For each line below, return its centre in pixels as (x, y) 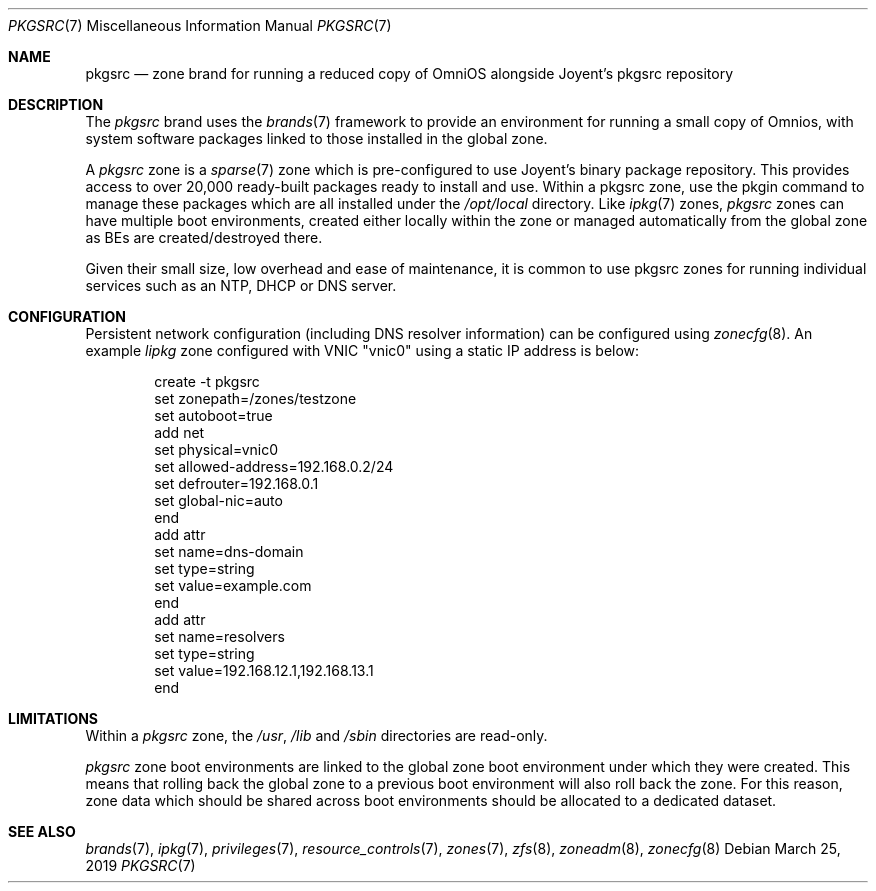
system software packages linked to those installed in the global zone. (316, 138)
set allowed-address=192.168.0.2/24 (274, 466)
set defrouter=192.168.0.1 (236, 483)
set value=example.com (233, 585)
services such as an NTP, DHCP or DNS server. (241, 285)
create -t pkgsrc (207, 381)
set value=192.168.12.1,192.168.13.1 (264, 670)
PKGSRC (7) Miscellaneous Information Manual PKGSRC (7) (200, 25)
